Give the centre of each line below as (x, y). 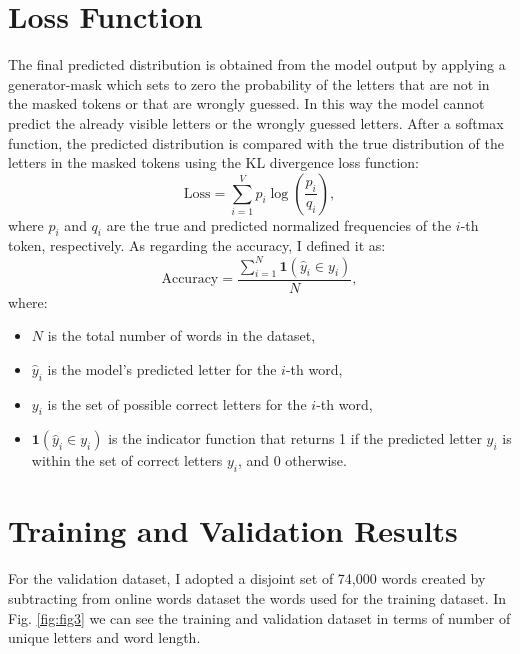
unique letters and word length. (104, 637)
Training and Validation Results (233, 530)
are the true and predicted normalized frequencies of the (279, 224)
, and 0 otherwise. (292, 460)
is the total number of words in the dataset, (181, 335)
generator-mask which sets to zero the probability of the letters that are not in (249, 83)
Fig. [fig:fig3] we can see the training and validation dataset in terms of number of (259, 617)
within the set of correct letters (127, 460)
